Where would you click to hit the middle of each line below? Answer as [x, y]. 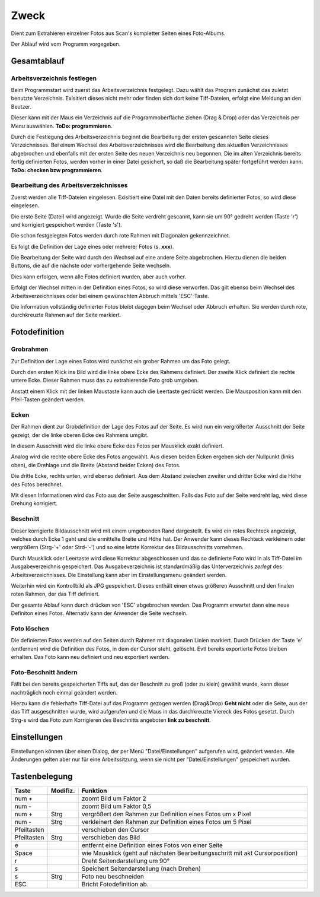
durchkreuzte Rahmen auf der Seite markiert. [66, 315]
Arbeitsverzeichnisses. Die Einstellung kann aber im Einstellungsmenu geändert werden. [119, 575]
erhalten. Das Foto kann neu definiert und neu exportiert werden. [90, 657]
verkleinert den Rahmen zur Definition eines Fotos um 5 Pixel [167, 822]
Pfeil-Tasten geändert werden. [48, 400]
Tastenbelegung [42, 776]
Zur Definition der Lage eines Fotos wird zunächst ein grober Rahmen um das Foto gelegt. [121, 361]
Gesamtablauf [38, 61]
